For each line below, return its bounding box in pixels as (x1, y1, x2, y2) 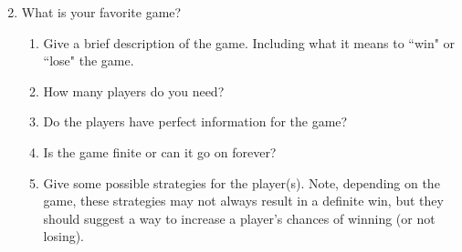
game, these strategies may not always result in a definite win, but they (43, 191, 444, 210)
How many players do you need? (43, 81, 225, 100)
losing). (43, 227, 85, 246)
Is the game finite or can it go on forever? (43, 142, 277, 161)
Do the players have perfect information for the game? (43, 112, 348, 131)
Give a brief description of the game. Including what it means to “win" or (43, 33, 456, 52)
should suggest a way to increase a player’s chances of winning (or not (43, 208, 436, 227)
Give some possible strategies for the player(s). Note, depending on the (43, 173, 440, 192)
